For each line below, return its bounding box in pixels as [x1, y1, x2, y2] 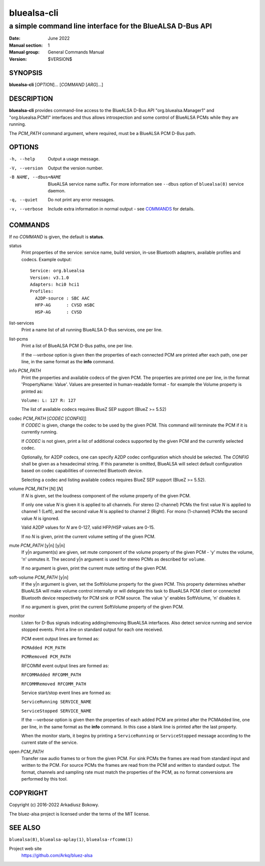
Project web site [9, 845, 42, 851]
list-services [9, 320, 34, 326]
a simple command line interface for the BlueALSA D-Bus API [9, 22, 212, 30]
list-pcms [9, 336, 28, 342]
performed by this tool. [21, 776, 68, 782]
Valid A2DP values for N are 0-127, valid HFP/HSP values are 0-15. [21, 524, 155, 530]
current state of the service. [21, 739, 78, 746]
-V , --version [9, 165, 43, 171]
